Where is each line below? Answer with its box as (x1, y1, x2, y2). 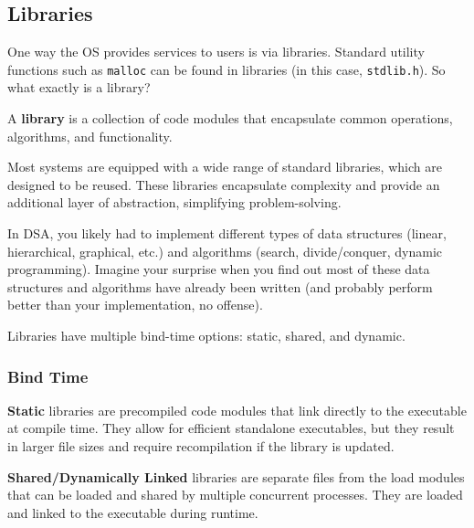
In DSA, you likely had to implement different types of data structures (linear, (7, 224, 447, 243)
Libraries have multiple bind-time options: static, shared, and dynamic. (7, 325, 406, 344)
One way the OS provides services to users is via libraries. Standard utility (7, 42, 425, 61)
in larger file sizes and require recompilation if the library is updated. (7, 436, 395, 455)
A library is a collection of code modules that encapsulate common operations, (7, 109, 453, 128)
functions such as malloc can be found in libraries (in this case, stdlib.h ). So (7, 59, 446, 79)
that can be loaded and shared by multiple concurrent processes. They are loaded (7, 485, 463, 504)
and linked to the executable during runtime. (7, 502, 258, 522)
